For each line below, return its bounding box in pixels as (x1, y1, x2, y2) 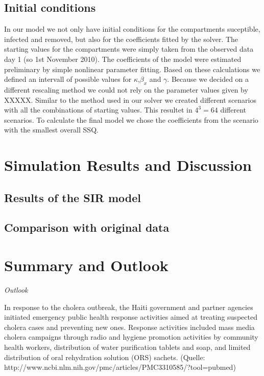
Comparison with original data (4, 219, 170, 235)
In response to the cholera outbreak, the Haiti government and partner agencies (4, 301, 253, 312)
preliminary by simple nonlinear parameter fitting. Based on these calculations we (4, 63, 260, 74)
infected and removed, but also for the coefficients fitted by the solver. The (4, 33, 238, 44)
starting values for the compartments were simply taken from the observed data (4, 43, 254, 54)
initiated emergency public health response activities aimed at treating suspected (4, 312, 257, 322)
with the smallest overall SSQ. (4, 124, 99, 135)
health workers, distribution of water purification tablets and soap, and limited (4, 341, 251, 352)
